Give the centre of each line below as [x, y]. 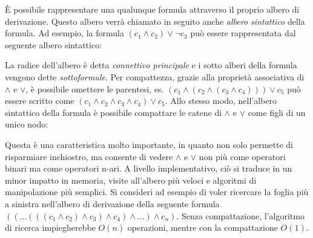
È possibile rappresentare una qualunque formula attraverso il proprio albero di [152, 9]
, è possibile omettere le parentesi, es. [95, 88]
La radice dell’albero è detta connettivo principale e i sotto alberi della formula [151, 65]
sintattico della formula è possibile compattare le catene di [114, 112]
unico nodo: [27, 124]
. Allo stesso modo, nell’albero [221, 101]
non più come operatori [242, 156]
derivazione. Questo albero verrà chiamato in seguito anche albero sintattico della [155, 21]
